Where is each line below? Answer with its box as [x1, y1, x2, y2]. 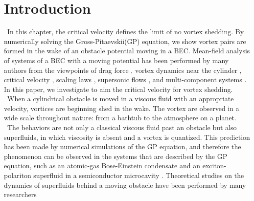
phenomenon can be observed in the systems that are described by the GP [4, 151, 228, 161]
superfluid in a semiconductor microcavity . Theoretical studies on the [33, 170, 244, 180]
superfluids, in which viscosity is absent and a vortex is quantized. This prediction [4, 132, 250, 142]
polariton [4, 170, 31, 180]
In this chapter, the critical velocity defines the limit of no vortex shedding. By [7, 26, 244, 37]
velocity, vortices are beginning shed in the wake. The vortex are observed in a [4, 103, 239, 113]
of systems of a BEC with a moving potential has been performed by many [4, 55, 229, 65]
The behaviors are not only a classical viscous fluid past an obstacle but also [7, 122, 237, 133]
